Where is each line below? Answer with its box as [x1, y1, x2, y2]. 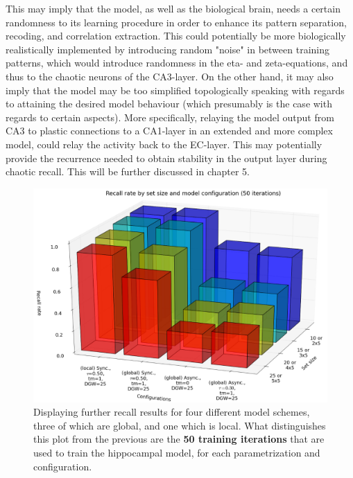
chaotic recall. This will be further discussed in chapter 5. [6, 164, 250, 179]
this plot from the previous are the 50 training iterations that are [33, 432, 325, 446]
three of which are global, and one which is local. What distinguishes [33, 418, 326, 432]
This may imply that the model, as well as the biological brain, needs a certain [6, 1, 341, 15]
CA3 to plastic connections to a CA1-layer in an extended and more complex [6, 123, 333, 138]
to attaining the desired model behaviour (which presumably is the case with [6, 96, 332, 111]
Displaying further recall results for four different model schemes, [33, 405, 310, 419]
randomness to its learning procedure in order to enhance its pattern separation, [6, 15, 347, 29]
